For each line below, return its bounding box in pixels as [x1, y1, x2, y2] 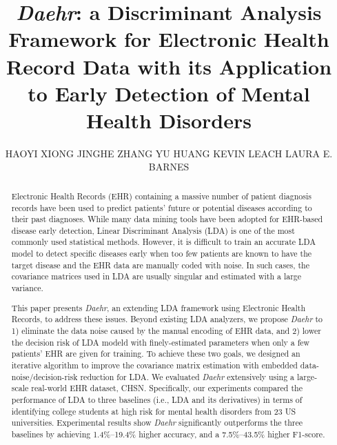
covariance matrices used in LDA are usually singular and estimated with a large [11, 270, 302, 282]
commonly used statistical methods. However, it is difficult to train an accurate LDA [11, 236, 316, 248]
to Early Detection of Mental [28, 79, 310, 107]
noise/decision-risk [11, 370, 78, 382]
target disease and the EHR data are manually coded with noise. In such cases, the [11, 259, 309, 270]
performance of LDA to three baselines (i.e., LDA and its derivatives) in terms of [11, 393, 303, 405]
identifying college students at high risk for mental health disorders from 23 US [11, 405, 296, 417]
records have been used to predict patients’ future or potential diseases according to [11, 201, 312, 213]
